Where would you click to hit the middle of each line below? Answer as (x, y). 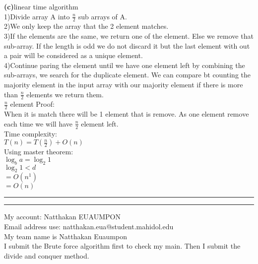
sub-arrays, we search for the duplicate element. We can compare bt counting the (127, 75)
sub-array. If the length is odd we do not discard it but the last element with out (127, 45)
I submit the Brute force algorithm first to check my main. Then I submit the (122, 246)
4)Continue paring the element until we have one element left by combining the (125, 65)
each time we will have (38, 123)
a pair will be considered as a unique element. (73, 55)
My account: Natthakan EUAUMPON (62, 217)
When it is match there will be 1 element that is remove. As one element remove (127, 114)
